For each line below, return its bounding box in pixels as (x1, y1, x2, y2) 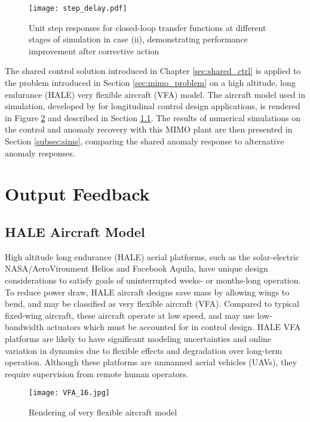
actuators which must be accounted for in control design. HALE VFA (47, 321, 301, 333)
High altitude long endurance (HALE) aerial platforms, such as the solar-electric (5, 250, 299, 263)
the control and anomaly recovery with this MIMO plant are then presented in (5, 123, 293, 135)
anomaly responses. (5, 146, 75, 159)
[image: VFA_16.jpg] (29, 389, 111, 398)
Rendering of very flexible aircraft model (29, 405, 177, 418)
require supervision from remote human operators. (5, 367, 189, 380)
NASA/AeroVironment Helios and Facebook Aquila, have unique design (5, 262, 268, 275)
